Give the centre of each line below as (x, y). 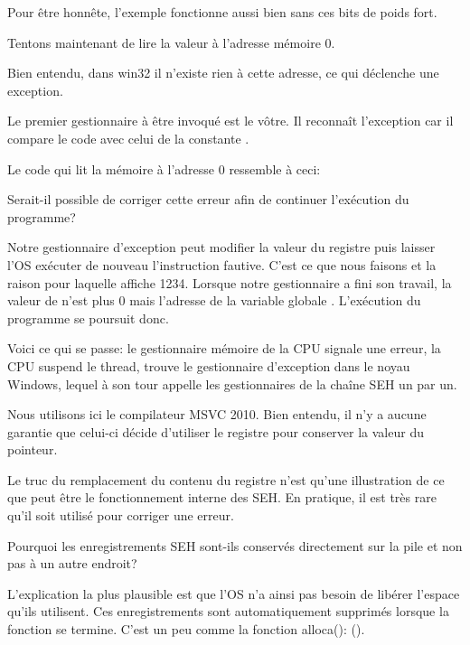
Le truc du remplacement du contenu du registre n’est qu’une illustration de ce (226, 479)
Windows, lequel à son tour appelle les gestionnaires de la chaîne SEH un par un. (232, 383)
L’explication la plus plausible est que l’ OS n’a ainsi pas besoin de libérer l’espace (234, 593)
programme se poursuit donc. (88, 318)
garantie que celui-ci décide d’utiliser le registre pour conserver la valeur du (216, 431)
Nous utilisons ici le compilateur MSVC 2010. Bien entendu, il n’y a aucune (217, 414)
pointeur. (33, 449)
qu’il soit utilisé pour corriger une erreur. (121, 515)
